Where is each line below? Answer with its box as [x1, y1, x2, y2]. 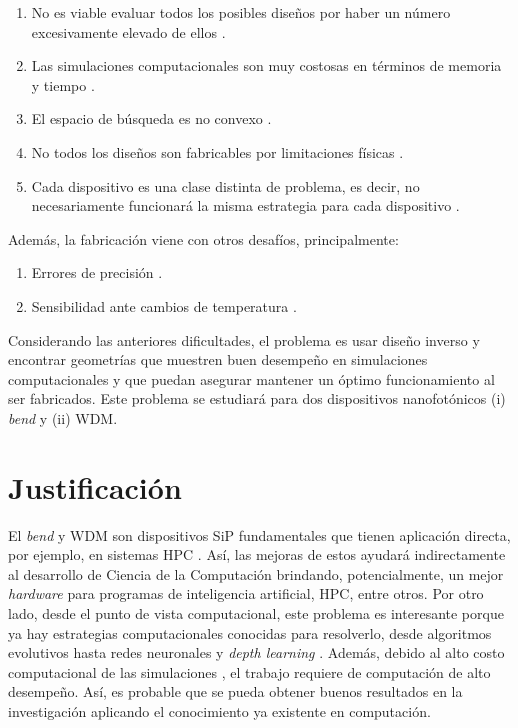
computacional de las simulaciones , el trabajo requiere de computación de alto [8, 661, 491, 682]
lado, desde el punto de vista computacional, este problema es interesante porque [8, 603, 504, 623]
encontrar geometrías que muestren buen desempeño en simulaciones [8, 349, 428, 370]
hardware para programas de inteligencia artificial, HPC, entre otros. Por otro [8, 583, 484, 604]
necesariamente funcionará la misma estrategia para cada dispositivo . [31, 195, 460, 216]
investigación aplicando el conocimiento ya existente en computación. [8, 700, 431, 721]
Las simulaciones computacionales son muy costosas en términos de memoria [31, 55, 502, 76]
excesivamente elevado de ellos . [31, 21, 226, 42]
